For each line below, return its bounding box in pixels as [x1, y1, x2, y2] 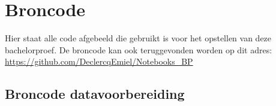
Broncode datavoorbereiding [5, 84, 185, 103]
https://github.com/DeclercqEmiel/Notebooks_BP [5, 55, 193, 68]
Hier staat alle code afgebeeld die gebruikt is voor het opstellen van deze [5, 32, 272, 44]
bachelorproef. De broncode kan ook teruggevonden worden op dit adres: [5, 43, 272, 56]
